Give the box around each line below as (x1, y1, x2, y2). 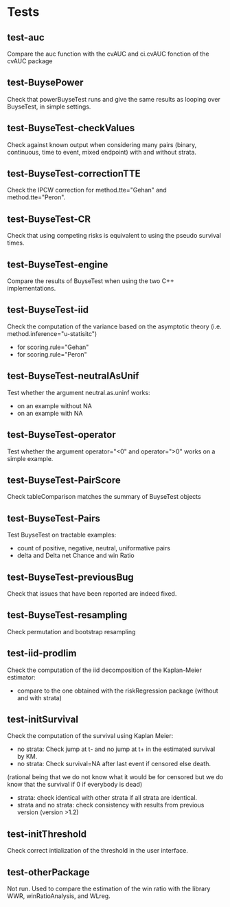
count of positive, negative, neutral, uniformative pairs (16, 544, 170, 552)
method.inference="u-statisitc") (7, 329, 97, 337)
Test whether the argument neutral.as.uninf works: (7, 388, 150, 396)
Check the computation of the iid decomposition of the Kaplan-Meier (7, 666, 203, 674)
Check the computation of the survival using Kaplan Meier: (7, 732, 174, 740)
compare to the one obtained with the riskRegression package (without (16, 686, 218, 695)
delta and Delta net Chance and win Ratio (16, 551, 135, 560)
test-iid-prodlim (7, 647, 77, 660)
